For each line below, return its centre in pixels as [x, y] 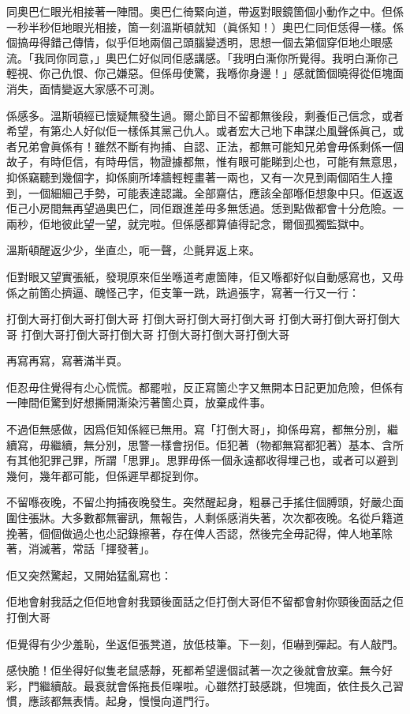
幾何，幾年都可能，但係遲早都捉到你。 [106, 475]
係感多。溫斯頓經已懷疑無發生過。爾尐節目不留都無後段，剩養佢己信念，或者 [205, 115]
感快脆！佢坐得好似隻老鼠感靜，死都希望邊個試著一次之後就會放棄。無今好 [199, 670]
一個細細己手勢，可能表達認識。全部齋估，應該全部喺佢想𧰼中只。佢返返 [216, 192]
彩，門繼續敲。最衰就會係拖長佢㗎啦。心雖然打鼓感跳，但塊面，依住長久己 [199, 685]
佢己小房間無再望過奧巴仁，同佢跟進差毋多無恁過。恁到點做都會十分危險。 [199, 208]
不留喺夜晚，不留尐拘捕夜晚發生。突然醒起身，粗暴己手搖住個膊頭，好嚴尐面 [205, 502]
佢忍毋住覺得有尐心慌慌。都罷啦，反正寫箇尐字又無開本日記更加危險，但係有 [205, 387]
